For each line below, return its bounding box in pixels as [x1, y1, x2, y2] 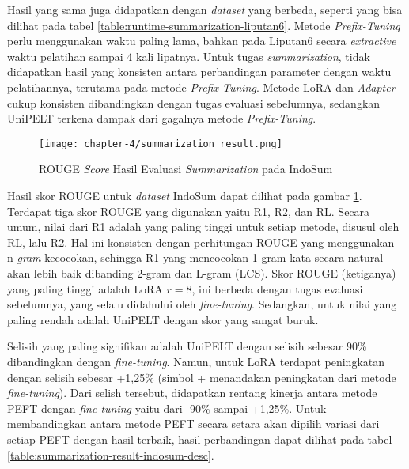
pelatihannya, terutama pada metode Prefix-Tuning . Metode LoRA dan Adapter [7, 78, 396, 95]
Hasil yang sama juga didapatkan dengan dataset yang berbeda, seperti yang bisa [7, 2, 403, 17]
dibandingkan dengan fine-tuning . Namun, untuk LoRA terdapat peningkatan [7, 353, 385, 369]
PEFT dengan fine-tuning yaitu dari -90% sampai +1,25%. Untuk [7, 399, 327, 416]
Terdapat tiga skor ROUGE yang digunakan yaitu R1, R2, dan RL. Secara [7, 202, 370, 219]
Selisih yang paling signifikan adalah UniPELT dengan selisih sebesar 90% [7, 338, 367, 354]
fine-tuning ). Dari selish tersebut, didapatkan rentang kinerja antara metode [7, 384, 377, 401]
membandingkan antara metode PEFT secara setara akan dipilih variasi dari [7, 415, 380, 432]
